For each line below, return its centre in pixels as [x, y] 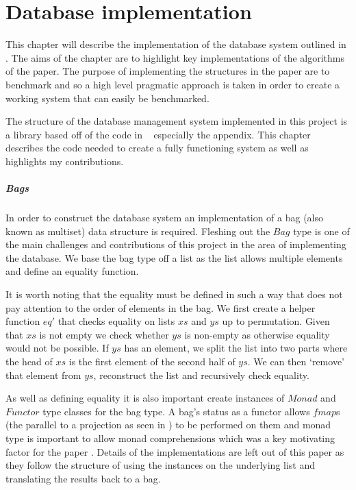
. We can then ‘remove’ [296, 361]
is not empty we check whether [104, 334]
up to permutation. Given [276, 321]
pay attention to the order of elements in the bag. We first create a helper [161, 307]
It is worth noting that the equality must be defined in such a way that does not [174, 294]
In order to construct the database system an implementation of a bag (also [165, 218]
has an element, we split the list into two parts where [236, 348]
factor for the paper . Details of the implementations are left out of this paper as [175, 451]
